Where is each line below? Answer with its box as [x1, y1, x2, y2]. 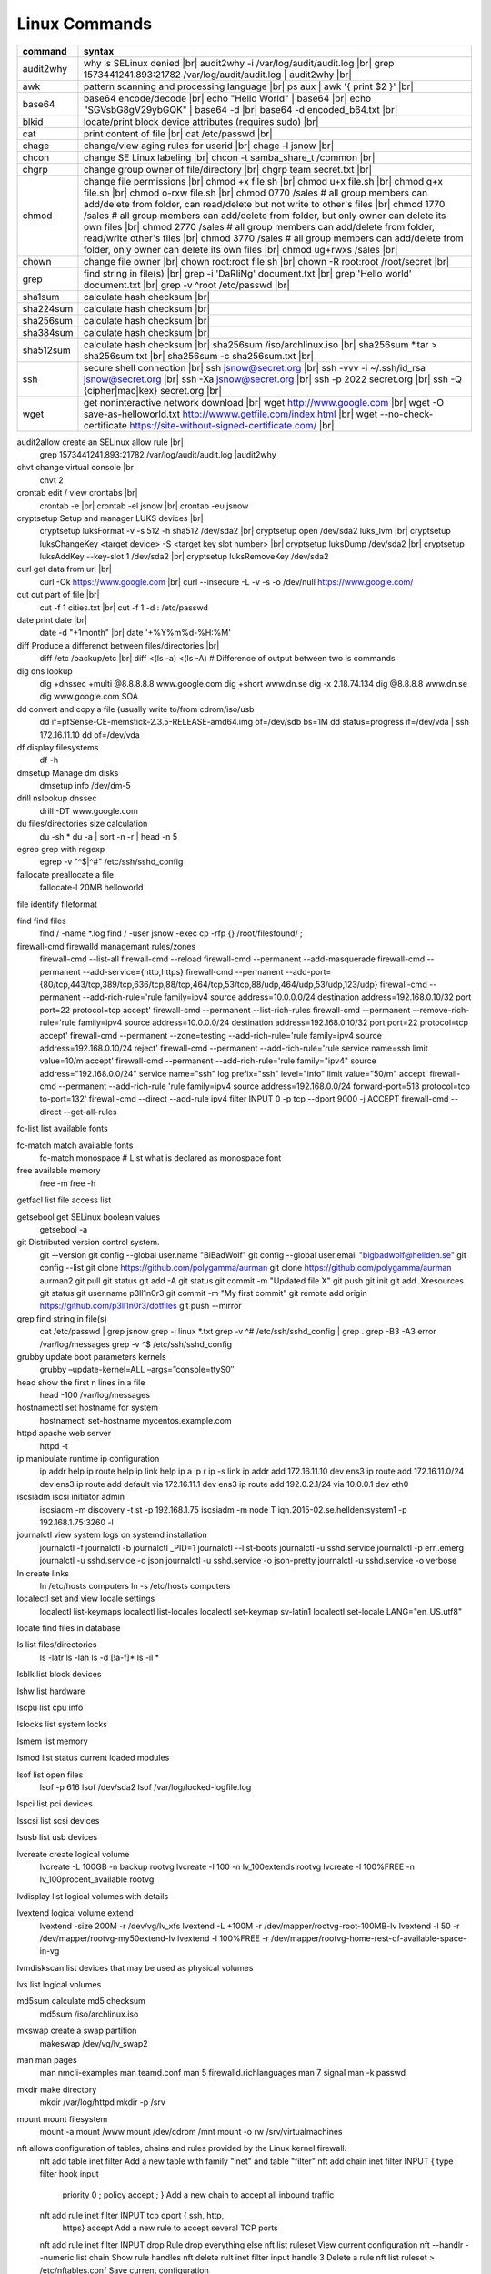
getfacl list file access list [16, 1194, 112, 1205]
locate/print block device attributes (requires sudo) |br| [83, 115, 319, 127]
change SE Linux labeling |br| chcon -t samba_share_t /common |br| [83, 151, 376, 164]
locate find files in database [16, 1623, 121, 1634]
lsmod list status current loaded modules [16, 1752, 170, 1764]
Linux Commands [16, 14, 153, 34]
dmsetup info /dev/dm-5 [39, 780, 131, 791]
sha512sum [22, 344, 72, 357]
